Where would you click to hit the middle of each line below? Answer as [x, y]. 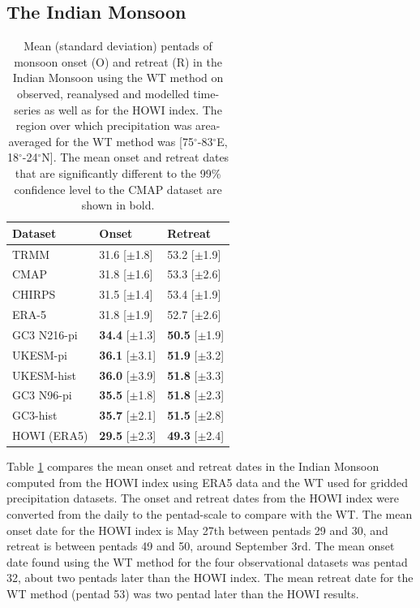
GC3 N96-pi [42, 395]
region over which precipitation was [104, 125]
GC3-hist [35, 415]
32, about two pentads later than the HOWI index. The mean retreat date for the [210, 578]
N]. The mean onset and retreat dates [135, 157]
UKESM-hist [44, 375]
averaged [30, 141]
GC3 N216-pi [45, 334]
